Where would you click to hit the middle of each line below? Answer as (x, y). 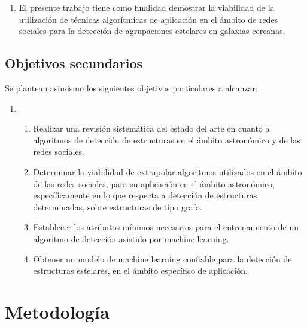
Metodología (57, 311)
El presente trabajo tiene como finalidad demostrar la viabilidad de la (147, 7)
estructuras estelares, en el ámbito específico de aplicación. (140, 271)
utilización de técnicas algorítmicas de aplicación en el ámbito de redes (148, 19)
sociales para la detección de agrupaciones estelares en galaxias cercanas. (152, 31)
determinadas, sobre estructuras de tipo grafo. (118, 207)
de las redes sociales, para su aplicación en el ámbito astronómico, (154, 183)
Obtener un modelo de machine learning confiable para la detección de (162, 259)
